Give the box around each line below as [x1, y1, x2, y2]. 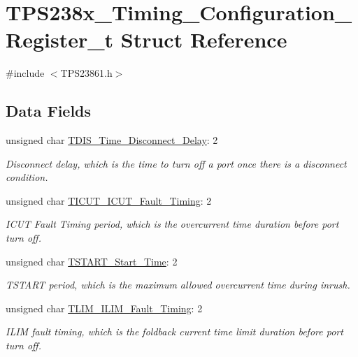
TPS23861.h [60, 66, 113, 80]
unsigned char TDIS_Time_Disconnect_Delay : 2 [6, 133, 218, 147]
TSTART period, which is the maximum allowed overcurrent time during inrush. [6, 277, 350, 292]
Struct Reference [120, 25, 287, 54]
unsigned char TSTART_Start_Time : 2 [6, 254, 178, 268]
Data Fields [6, 100, 92, 122]
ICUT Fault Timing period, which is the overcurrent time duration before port [6, 217, 339, 231]
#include [6, 66, 45, 80]
